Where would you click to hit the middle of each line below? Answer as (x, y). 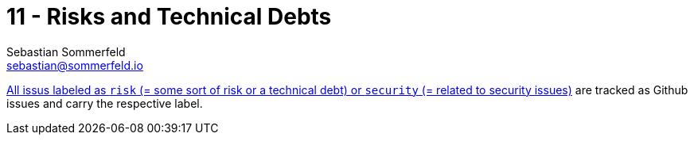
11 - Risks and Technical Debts (169, 17)
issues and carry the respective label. (105, 103)
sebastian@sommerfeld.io (75, 65)
